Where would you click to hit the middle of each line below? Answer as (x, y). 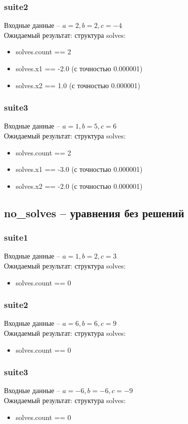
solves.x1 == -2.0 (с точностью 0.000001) (79, 68)
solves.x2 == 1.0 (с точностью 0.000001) (78, 85)
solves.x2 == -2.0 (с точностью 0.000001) (79, 186)
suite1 (16, 237)
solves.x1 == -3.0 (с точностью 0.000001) (79, 169)
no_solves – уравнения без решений (94, 212)
